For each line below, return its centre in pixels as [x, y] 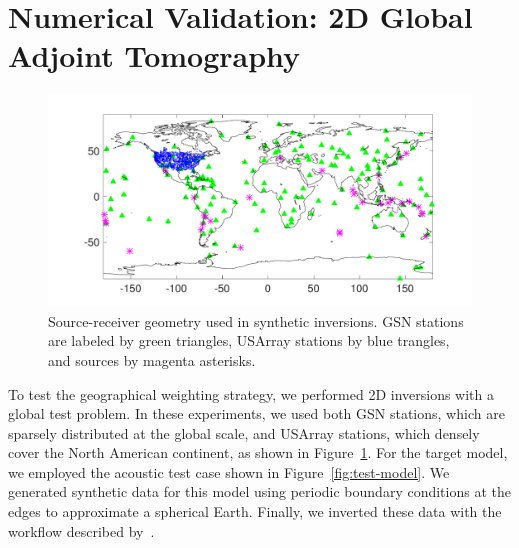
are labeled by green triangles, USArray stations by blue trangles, [249, 340]
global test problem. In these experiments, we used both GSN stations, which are [256, 413]
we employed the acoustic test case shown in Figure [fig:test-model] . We [229, 471]
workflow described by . [81, 530]
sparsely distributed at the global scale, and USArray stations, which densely [244, 432]
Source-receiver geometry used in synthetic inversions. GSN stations [256, 320]
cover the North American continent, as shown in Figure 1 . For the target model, [258, 452]
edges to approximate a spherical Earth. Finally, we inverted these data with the [255, 511]
